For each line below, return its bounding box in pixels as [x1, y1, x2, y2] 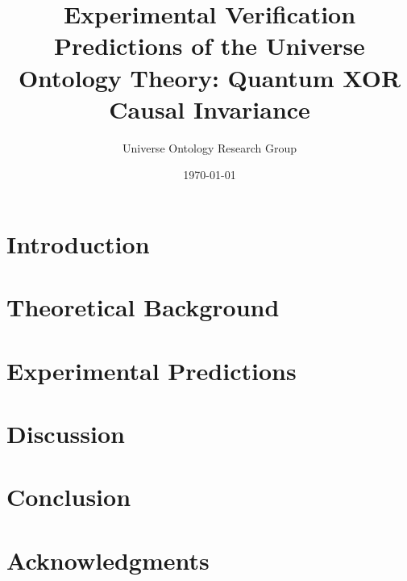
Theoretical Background [6, 290, 280, 324]
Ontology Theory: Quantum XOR [18, 61, 401, 94]
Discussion [6, 417, 125, 449]
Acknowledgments [6, 543, 210, 576]
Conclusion [6, 480, 131, 513]
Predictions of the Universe [54, 29, 365, 62]
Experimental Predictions [6, 353, 297, 387]
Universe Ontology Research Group [122, 139, 297, 156]
